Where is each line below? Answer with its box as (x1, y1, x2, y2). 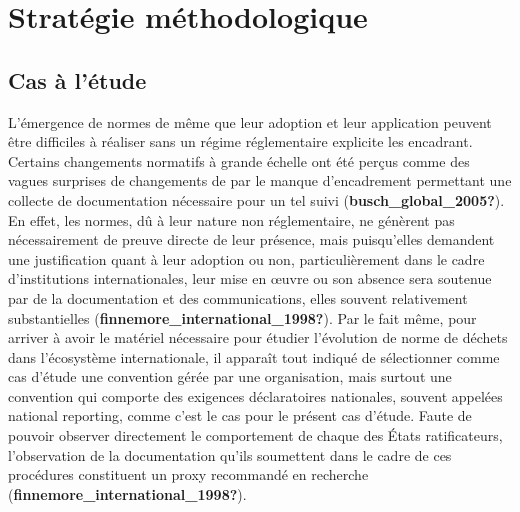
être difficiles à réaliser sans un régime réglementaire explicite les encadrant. (8, 131, 473, 152)
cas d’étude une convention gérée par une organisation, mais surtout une (8, 366, 452, 387)
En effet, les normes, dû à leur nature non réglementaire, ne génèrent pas (8, 209, 455, 230)
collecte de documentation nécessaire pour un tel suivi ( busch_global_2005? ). (8, 189, 505, 210)
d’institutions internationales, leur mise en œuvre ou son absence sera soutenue (8, 268, 492, 289)
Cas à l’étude (8, 64, 147, 95)
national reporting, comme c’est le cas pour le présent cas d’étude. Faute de (8, 405, 472, 426)
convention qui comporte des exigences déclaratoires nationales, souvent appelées (8, 385, 503, 406)
